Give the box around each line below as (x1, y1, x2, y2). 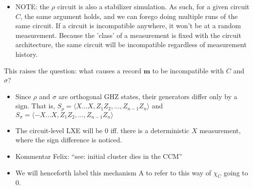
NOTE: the (15, 1, 49, 11)
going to (223, 167, 248, 177)
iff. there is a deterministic (110, 125, 190, 135)
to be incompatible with (152, 65, 224, 75)
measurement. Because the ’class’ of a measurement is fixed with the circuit (15, 30, 241, 40)
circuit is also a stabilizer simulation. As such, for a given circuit (57, 1, 250, 11)
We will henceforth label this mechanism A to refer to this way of (15, 167, 212, 177)
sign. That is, (15, 101, 55, 111)
